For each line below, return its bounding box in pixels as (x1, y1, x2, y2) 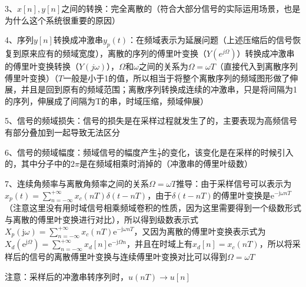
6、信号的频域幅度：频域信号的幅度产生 (5, 146, 157, 158)
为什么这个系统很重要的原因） (5, 14, 120, 26)
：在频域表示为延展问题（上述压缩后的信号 (128, 34, 293, 46)
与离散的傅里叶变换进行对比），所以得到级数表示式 (5, 213, 198, 225)
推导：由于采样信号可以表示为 (176, 177, 292, 189)
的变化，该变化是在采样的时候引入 (161, 146, 294, 158)
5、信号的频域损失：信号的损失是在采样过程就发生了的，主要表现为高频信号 (5, 114, 297, 127)
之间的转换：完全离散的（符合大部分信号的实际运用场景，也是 (61, 2, 301, 14)
